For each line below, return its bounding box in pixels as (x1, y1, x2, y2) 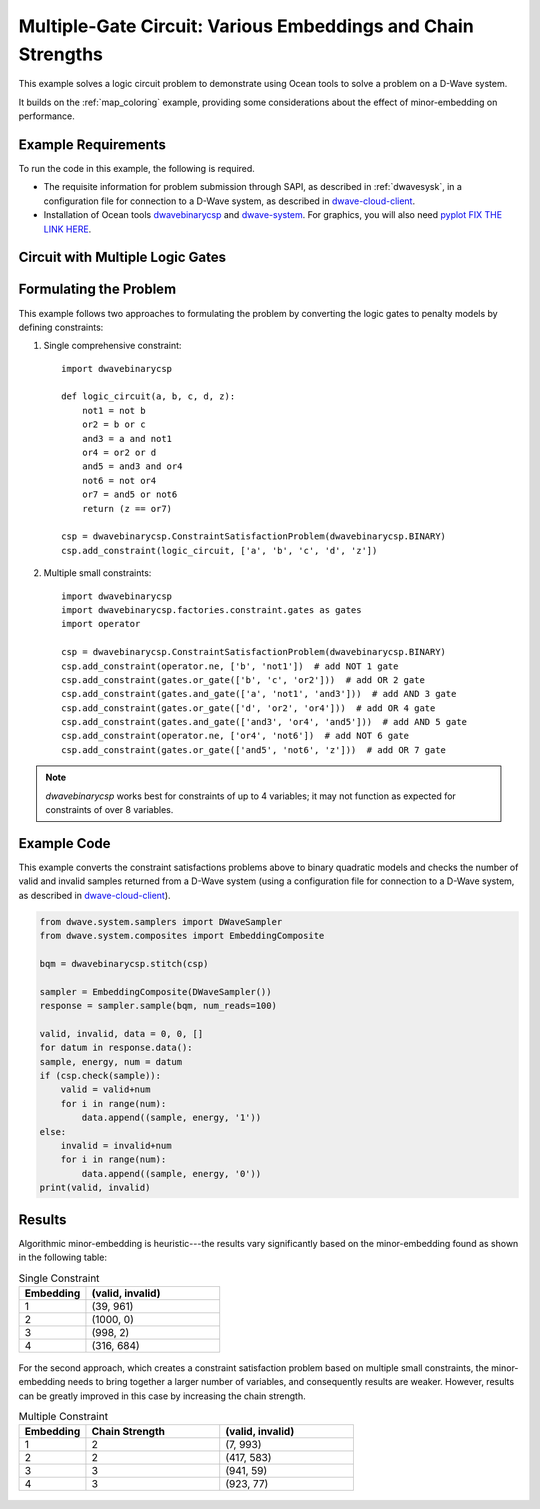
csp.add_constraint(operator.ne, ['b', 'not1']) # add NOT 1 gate (61, 660, 399, 672)
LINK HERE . (43, 223, 92, 235)
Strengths (18, 43, 104, 65)
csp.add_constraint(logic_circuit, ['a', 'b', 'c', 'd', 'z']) (61, 545, 378, 556)
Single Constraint (18, 1271, 100, 1285)
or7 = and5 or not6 (81, 489, 178, 500)
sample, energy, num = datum (39, 1056, 183, 1067)
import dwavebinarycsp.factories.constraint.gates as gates (61, 604, 362, 615)
